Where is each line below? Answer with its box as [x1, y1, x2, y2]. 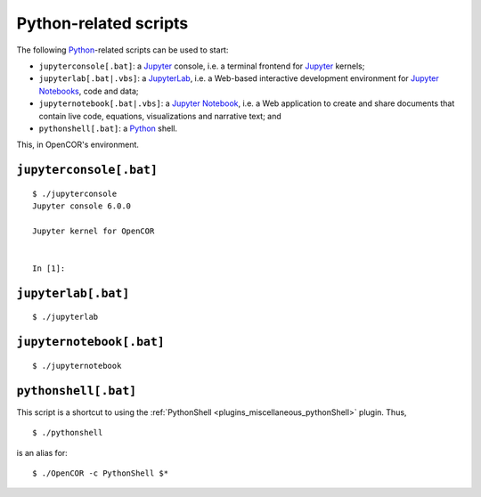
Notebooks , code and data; [38, 86, 139, 96]
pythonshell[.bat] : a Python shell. [38, 123, 178, 134]
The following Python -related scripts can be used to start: [16, 45, 229, 55]
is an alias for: [16, 447, 69, 458]
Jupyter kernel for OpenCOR [32, 225, 155, 236]
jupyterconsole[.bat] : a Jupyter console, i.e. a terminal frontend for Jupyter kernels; [38, 61, 365, 71]
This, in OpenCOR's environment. [16, 139, 140, 151]
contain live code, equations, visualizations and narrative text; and [38, 110, 282, 121]
